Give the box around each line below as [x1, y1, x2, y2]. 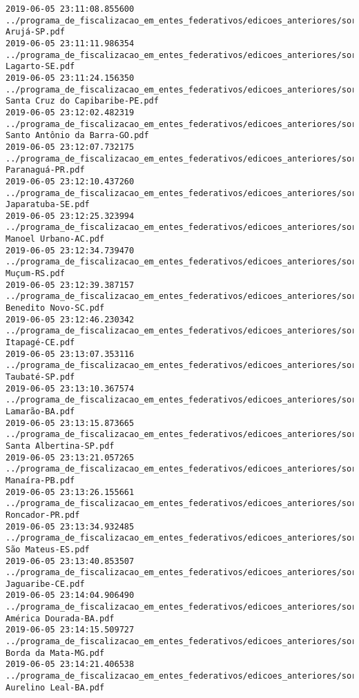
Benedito [6, 303, 46, 313]
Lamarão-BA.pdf [6, 406, 75, 416]
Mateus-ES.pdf [25, 544, 90, 554]
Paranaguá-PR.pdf [6, 165, 85, 175]
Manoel [6, 234, 35, 244]
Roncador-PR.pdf [6, 510, 80, 520]
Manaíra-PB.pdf [6, 475, 75, 485]
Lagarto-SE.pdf [6, 61, 75, 72]
